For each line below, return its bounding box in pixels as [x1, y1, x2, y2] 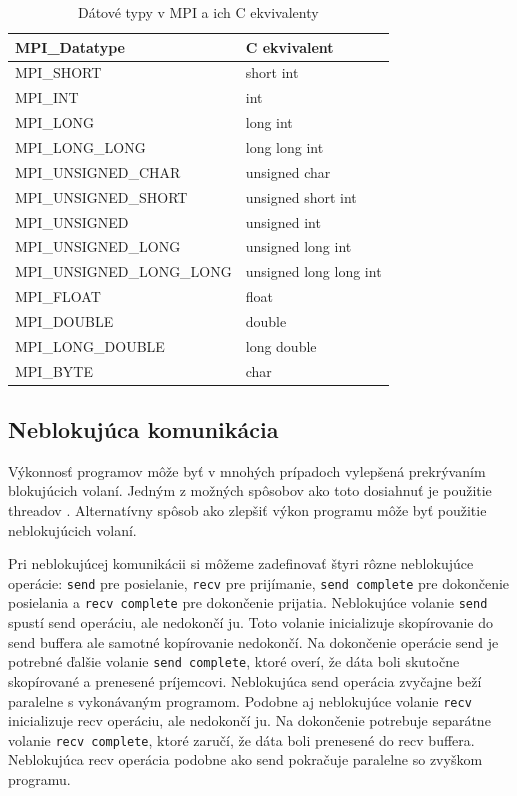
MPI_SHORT [15, 62, 102, 83]
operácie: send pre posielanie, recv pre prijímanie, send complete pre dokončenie [8, 572, 510, 593]
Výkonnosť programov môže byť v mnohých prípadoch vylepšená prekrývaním [8, 460, 486, 481]
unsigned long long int [245, 261, 382, 282]
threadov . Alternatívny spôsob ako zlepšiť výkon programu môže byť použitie [8, 500, 487, 521]
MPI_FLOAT [15, 286, 101, 307]
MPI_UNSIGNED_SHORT [15, 186, 188, 207]
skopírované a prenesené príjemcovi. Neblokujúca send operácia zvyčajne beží [8, 670, 482, 691]
